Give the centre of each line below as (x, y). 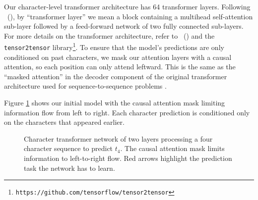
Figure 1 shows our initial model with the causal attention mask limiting (115, 103)
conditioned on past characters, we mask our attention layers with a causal (118, 57)
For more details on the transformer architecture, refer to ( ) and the (109, 35)
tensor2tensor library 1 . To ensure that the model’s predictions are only (114, 47)
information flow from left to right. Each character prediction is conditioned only (127, 112)
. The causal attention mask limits (172, 148)
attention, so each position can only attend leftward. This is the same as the (120, 67)
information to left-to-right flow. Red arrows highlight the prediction (128, 158)
